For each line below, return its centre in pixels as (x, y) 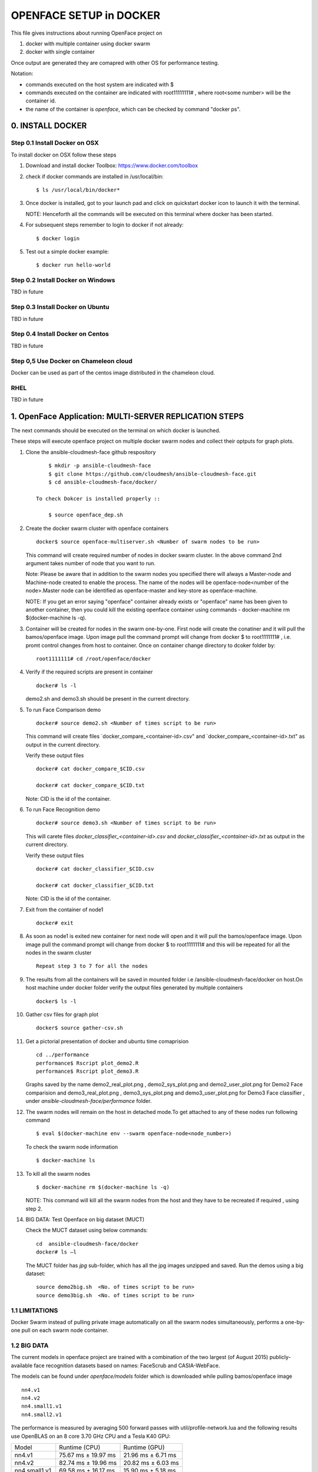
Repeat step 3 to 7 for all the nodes (92, 966)
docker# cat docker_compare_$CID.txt (91, 785)
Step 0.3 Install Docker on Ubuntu (60, 307)
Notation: (22, 74)
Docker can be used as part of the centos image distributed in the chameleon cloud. (113, 372)
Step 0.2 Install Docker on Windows (63, 280)
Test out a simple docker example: (67, 251)
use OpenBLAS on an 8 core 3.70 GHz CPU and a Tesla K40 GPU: (91, 1436)
